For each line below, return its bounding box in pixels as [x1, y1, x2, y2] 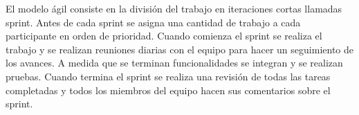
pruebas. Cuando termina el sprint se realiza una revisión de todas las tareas [6, 69, 331, 83]
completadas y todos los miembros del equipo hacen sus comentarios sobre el [6, 82, 331, 97]
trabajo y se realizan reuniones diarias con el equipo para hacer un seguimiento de [6, 42, 353, 56]
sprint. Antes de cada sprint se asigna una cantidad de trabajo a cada [6, 15, 301, 29]
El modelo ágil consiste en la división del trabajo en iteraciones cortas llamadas [6, 1, 342, 15]
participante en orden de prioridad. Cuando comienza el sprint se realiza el [6, 28, 322, 43]
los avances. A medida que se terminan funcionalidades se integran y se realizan [6, 55, 343, 70]
